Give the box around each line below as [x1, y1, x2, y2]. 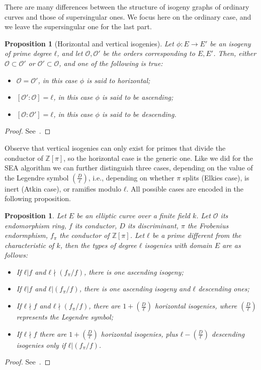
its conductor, [74, 220, 117, 230]
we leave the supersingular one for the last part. [5, 21, 152, 32]
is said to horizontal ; [86, 75, 150, 85]
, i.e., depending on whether [88, 172, 175, 182]
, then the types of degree [60, 239, 137, 250]
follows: [5, 250, 28, 260]
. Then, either [213, 48, 256, 58]
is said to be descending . [102, 108, 177, 119]
